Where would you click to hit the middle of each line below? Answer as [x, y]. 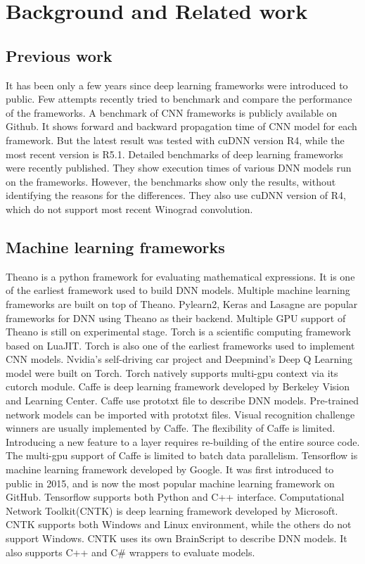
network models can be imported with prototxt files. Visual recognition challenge [180, 414]
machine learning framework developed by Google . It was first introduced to [170, 469]
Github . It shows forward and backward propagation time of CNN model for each [181, 126]
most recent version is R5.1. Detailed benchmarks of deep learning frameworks [174, 154]
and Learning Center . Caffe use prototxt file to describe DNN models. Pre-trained [182, 400]
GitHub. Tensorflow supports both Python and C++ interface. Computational [175, 497]
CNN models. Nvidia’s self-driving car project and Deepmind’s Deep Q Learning [179, 359]
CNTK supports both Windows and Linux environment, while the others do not [179, 524]
